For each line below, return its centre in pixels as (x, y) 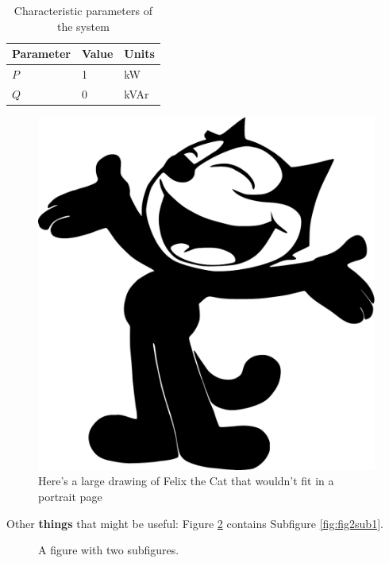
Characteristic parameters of (83, 10)
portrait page (70, 496)
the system (83, 26)
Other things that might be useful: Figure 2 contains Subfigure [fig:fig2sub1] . (195, 523)
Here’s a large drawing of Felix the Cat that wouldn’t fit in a (186, 481)
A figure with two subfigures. (109, 550)
